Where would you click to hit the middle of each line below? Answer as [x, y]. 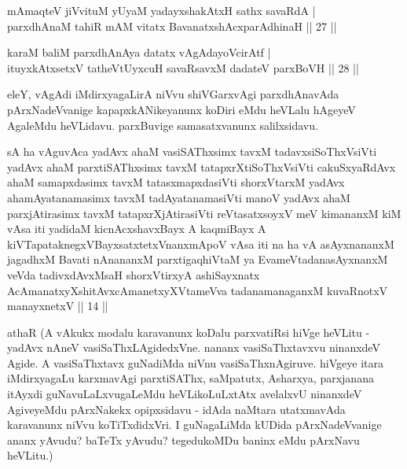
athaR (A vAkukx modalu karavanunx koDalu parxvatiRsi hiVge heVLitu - [189, 332]
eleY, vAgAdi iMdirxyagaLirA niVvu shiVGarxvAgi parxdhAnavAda [173, 94]
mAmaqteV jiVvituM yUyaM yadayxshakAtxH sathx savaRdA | [161, 10]
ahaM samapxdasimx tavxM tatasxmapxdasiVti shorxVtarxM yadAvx [176, 182]
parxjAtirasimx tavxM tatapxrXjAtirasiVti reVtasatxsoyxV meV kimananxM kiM [204, 213]
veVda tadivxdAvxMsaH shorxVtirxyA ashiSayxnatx [134, 274]
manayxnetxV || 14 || [58, 306]
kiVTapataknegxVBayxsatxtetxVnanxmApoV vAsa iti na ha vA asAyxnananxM [201, 244]
